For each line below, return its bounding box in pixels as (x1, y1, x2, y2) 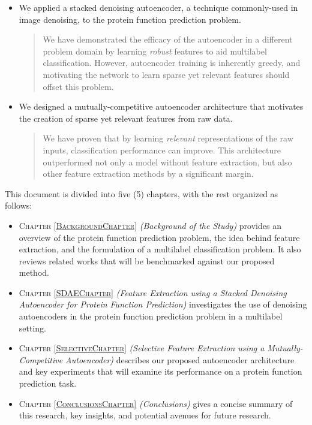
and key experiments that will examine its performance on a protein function (19, 365, 302, 378)
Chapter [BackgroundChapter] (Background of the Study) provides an (19, 219, 281, 231)
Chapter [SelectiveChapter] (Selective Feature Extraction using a (19, 342, 265, 354)
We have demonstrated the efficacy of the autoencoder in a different (43, 33, 293, 46)
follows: (5, 199, 32, 212)
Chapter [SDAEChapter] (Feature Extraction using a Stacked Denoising (19, 286, 287, 299)
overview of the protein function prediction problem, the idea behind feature (19, 231, 300, 243)
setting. (19, 321, 46, 334)
